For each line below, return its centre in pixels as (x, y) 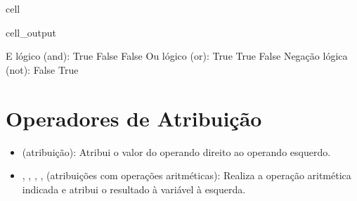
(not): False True (42, 69)
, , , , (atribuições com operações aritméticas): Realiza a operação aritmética (187, 175)
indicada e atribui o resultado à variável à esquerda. (134, 189)
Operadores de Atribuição (134, 118)
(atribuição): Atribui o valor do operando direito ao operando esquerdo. (176, 151)
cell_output (31, 32)
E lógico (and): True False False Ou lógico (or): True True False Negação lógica (177, 56)
